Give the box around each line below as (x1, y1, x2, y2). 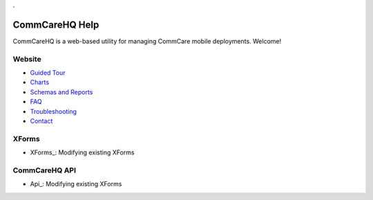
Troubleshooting (30, 107, 77, 115)
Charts (30, 78, 50, 86)
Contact (30, 117, 53, 125)
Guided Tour (30, 69, 66, 77)
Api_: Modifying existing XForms (30, 180, 122, 188)
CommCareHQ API (12, 166, 76, 175)
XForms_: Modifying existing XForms (30, 148, 135, 157)
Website (12, 54, 41, 63)
